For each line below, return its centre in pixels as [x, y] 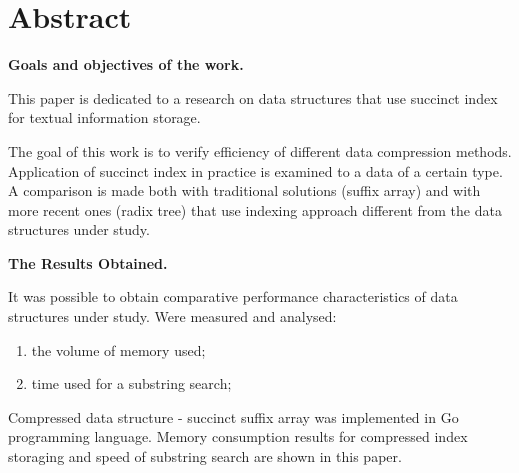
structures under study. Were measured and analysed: [172, 316]
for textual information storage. [104, 117]
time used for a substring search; [131, 383]
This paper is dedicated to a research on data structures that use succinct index [253, 97]
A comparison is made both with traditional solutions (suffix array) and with [244, 190]
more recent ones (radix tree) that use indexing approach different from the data [255, 209]
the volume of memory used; [118, 349]
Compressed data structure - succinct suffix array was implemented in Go [233, 416]
